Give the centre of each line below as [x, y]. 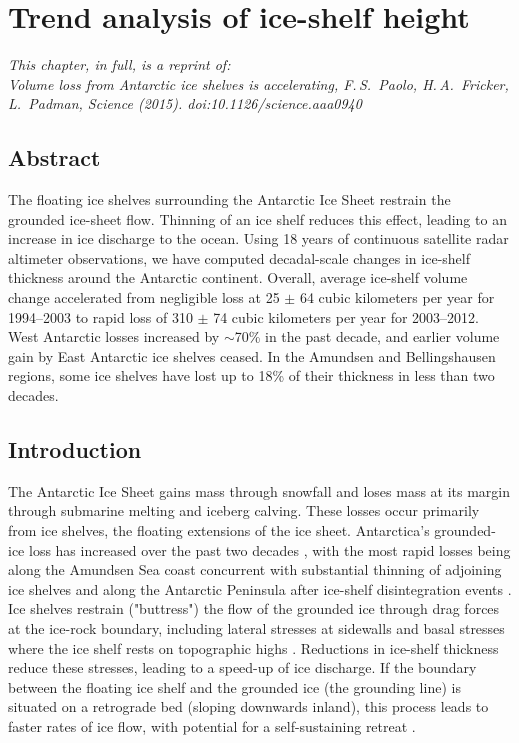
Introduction [75, 449]
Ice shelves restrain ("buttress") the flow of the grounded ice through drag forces [254, 608]
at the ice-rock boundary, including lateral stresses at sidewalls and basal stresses [256, 628]
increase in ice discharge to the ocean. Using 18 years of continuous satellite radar [258, 238]
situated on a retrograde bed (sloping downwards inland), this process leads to [248, 706]
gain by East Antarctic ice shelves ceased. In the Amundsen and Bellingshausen [252, 355]
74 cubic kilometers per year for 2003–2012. [346, 316]
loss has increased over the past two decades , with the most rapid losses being [269, 549]
